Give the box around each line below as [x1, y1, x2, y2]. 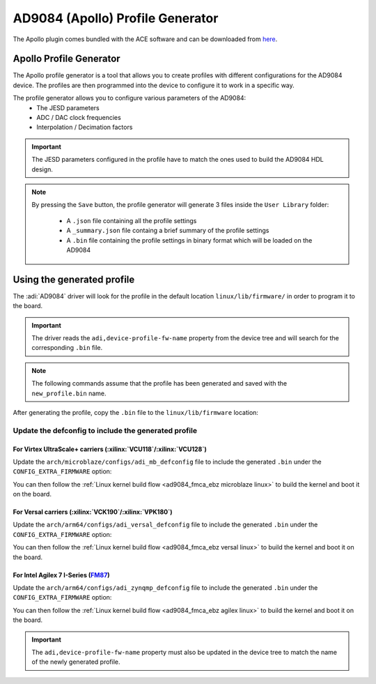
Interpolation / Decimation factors [36, 123, 133, 132]
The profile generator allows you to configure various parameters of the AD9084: [13, 94, 246, 102]
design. [31, 165, 54, 174]
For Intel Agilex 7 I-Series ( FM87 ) [13, 570, 111, 579]
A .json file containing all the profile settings [66, 216, 197, 225]
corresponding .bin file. [31, 344, 103, 352]
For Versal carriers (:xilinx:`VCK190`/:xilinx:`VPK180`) [13, 508, 173, 516]
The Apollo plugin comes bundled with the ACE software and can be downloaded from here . [13, 35, 278, 43]
